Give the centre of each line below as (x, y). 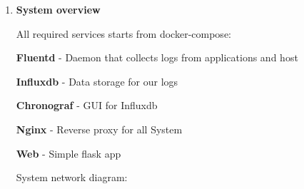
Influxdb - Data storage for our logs (97, 81)
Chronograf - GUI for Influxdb (87, 105)
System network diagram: (72, 177)
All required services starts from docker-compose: (123, 33)
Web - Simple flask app (69, 153)
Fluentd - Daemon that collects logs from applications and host (157, 57)
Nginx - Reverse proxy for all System (99, 129)
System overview (58, 9)
